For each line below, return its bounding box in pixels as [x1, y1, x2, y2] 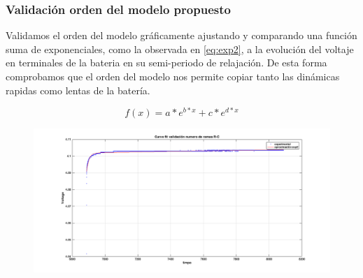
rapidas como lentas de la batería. [6, 82, 150, 97]
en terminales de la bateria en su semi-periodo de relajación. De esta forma [6, 55, 327, 70]
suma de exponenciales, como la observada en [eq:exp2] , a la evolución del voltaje [6, 41, 354, 56]
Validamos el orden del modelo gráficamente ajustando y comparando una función [6, 28, 357, 43]
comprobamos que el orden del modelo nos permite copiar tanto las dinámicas [6, 69, 340, 83]
